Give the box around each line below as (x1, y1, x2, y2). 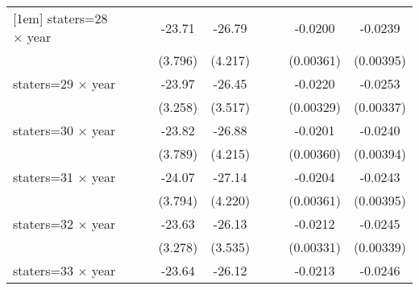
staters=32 (13, 214, 73, 233)
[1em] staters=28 (13, 9, 108, 27)
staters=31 (13, 168, 73, 186)
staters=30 (13, 121, 73, 139)
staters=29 (13, 74, 73, 93)
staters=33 (13, 261, 73, 280)
